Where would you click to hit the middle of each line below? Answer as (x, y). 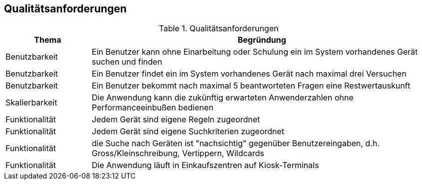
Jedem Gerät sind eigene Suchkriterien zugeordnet (188, 132)
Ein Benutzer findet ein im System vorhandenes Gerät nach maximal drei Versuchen (249, 74)
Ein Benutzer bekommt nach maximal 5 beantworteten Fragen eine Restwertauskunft (251, 86)
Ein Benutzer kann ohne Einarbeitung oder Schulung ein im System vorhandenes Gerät (255, 52)
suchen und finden (127, 62)
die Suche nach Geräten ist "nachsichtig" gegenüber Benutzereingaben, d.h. (236, 143)
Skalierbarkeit (31, 103)
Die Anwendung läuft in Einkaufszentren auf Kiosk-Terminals (205, 165)
